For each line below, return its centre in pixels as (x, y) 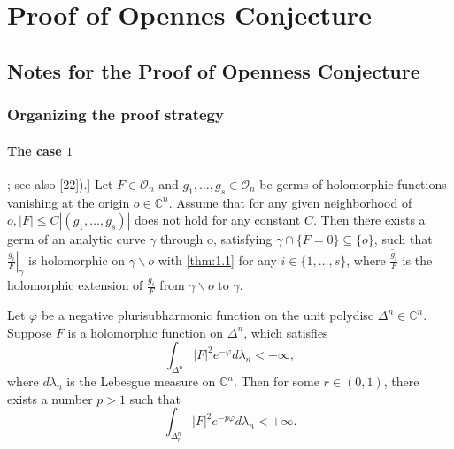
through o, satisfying (216, 239)
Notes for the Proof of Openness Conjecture (214, 70)
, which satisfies (286, 332)
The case (35, 150)
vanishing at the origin (69, 202)
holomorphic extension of (75, 285)
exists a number (50, 398)
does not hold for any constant (218, 220)
